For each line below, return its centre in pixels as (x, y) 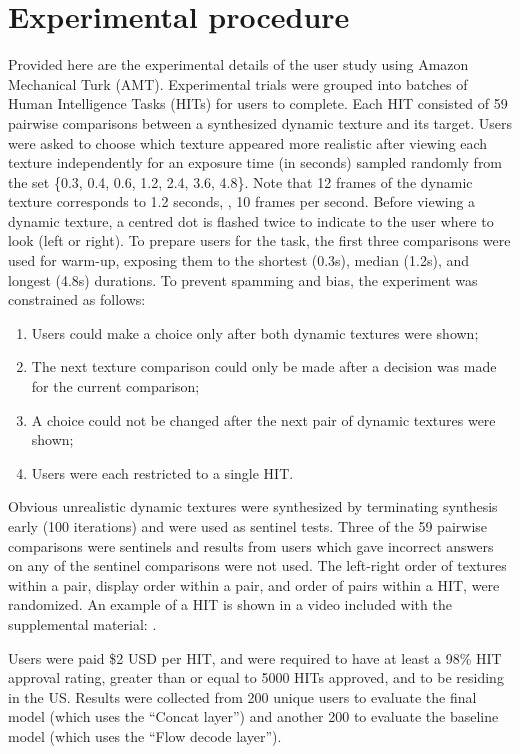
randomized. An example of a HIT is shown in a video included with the (230, 604)
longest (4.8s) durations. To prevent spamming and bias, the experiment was (243, 279)
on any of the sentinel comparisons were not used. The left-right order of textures (257, 565)
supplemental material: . (82, 623)
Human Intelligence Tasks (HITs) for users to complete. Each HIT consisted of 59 (258, 103)
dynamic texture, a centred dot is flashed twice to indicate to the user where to (251, 220)
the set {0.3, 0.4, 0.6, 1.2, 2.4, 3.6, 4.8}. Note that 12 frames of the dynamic (240, 181)
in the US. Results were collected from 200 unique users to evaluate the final (242, 696)
